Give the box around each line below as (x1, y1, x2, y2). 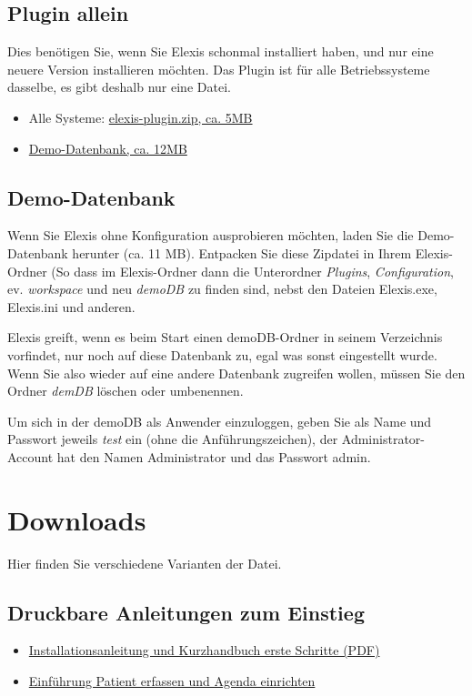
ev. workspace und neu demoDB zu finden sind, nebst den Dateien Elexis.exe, (7, 279, 437, 298)
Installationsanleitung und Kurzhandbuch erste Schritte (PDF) (28, 641, 380, 660)
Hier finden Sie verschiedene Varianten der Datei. (7, 553, 282, 572)
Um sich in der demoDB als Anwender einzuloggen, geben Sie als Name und (7, 411, 432, 430)
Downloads (7, 500, 146, 538)
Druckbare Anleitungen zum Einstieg (7, 598, 365, 626)
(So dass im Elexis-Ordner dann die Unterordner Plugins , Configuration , (51, 261, 454, 280)
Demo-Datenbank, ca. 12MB (28, 138, 187, 157)
